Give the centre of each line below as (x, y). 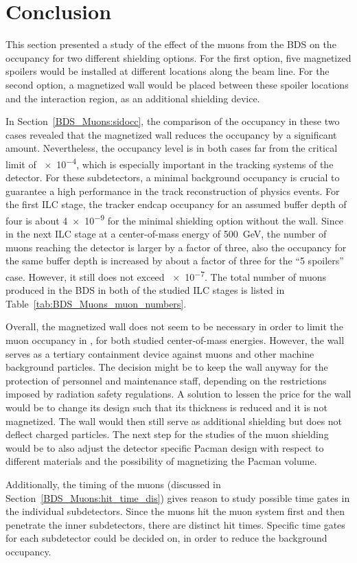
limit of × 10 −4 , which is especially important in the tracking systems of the (170, 163)
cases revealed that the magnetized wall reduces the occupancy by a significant (171, 134)
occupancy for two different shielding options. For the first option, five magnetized (178, 57)
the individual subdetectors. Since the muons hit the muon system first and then (175, 511)
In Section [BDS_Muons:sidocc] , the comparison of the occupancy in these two (173, 121)
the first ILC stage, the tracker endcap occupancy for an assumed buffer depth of (176, 204)
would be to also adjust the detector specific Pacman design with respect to (165, 447)
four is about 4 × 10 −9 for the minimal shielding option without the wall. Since (174, 219)
